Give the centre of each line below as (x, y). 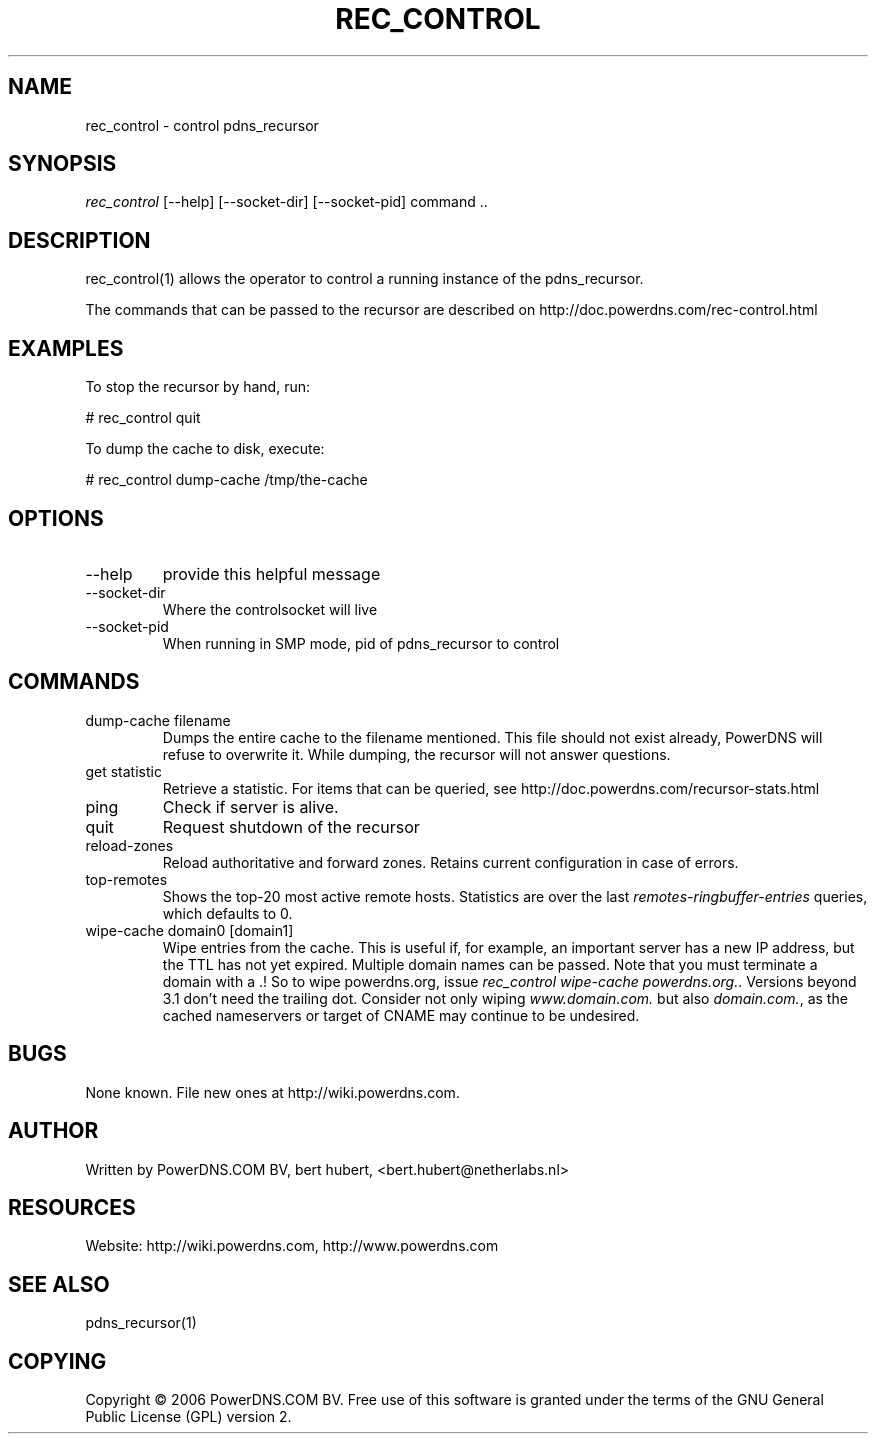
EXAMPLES (66, 348)
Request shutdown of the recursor (291, 826)
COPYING (57, 1361)
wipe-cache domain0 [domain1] (189, 930)
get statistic (123, 771)
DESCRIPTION (79, 240)
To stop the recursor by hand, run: (198, 387)
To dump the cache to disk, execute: (205, 449)
